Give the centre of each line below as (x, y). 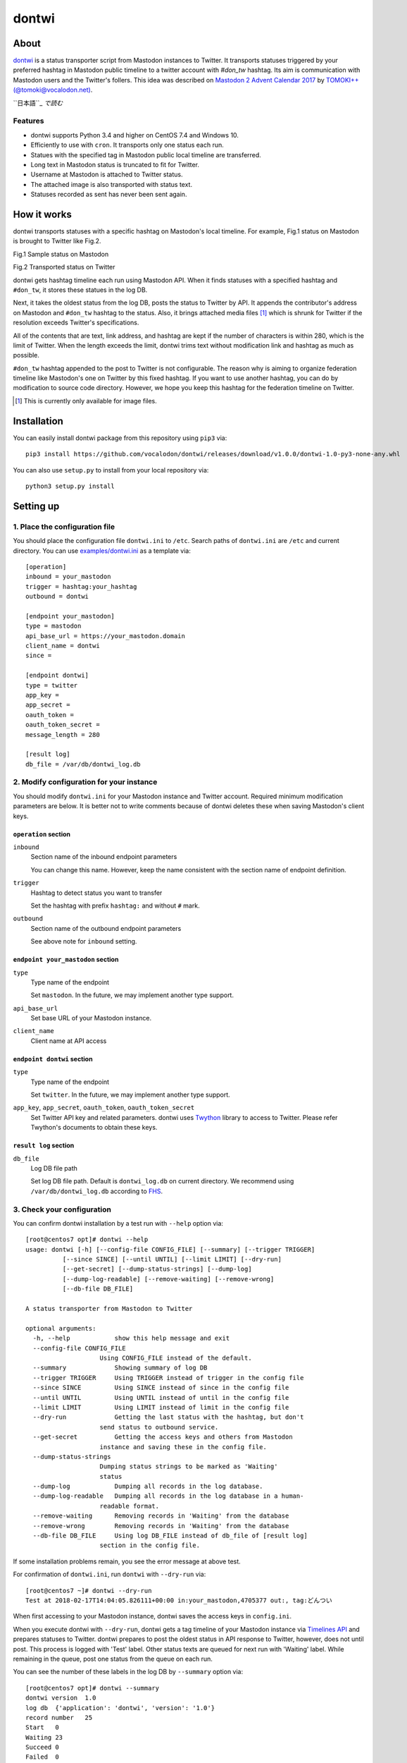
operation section (42, 834)
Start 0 (42, 1727)
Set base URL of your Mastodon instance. (91, 1018)
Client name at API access (69, 1041)
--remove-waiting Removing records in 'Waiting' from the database (161, 1516)
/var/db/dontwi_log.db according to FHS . (97, 1191)
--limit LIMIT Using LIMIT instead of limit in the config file (161, 1407)
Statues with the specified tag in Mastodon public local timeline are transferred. (146, 154)
